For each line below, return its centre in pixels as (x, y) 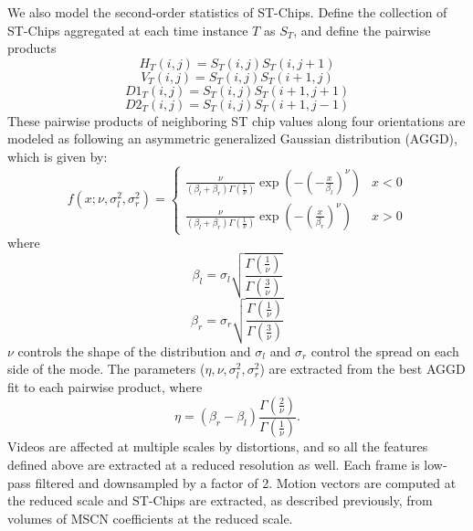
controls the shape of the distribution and (134, 350)
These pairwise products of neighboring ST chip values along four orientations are (236, 120)
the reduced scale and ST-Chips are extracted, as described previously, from (220, 500)
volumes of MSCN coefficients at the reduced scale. (150, 518)
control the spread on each (385, 350)
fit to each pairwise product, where (105, 386)
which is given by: (58, 156)
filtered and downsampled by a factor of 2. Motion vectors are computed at (246, 482)
